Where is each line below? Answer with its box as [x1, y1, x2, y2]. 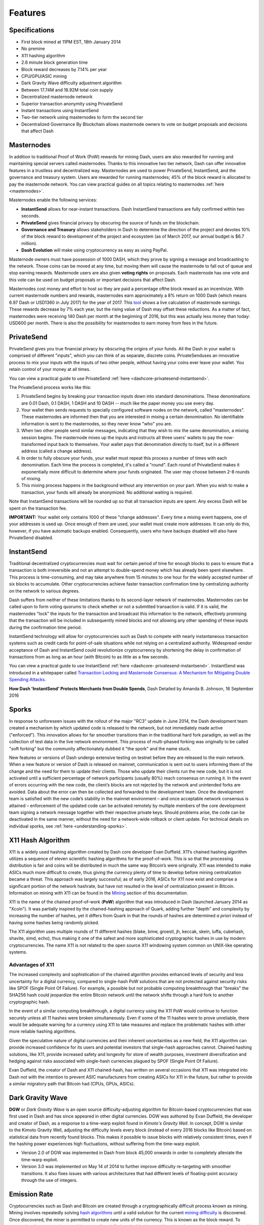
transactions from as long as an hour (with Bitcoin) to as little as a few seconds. [9, 654, 169, 660]
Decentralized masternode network [21, 94, 93, 100]
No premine [21, 46, 45, 51]
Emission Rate [9, 1190, 53, 1198]
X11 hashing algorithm [21, 52, 66, 58]
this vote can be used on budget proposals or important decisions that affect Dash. [9, 277, 176, 283]
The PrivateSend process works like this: [9, 384, 91, 390]
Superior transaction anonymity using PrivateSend [21, 100, 123, 106]
